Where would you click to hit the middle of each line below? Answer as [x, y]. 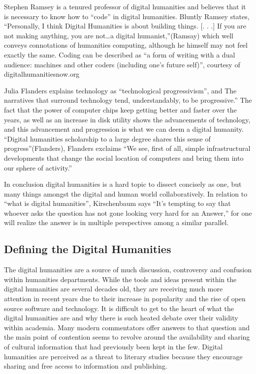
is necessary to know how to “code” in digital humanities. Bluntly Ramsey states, [127, 16]
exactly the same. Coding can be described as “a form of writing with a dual [120, 54]
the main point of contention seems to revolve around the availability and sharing [127, 337]
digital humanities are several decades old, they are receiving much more [113, 289]
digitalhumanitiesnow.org [42, 74]
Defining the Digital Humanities [88, 249]
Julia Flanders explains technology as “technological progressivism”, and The [120, 90]
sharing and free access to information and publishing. [86, 366]
